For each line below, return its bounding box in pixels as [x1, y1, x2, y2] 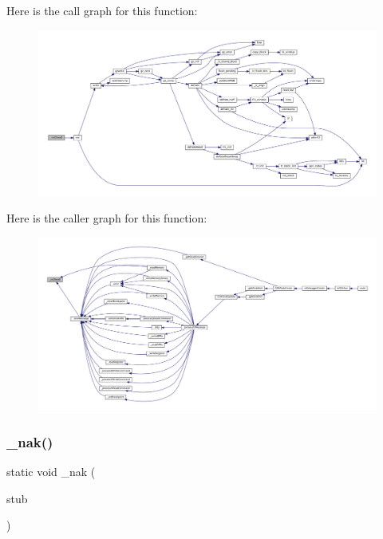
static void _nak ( [6, 463, 96, 480]
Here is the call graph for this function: [6, 2, 198, 18]
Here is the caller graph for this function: [6, 210, 207, 226]
